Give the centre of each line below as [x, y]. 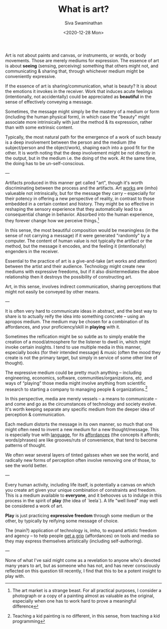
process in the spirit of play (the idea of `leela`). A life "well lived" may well [82, 501]
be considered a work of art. [34, 506]
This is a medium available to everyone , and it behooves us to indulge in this [83, 495]
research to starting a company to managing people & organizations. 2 [77, 389]
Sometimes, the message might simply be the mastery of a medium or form [82, 111]
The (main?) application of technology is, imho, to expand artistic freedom [81, 531]
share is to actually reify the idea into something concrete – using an [75, 316]
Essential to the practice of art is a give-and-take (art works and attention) [81, 261]
